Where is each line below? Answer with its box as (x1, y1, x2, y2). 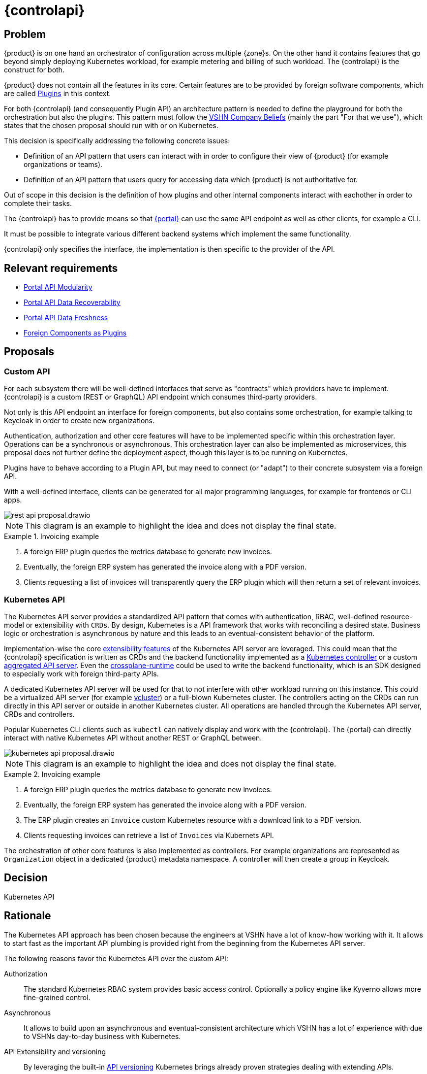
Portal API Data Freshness (24, 313, 108, 322)
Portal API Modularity (24, 283, 92, 292)
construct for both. (4, 66, 64, 74)
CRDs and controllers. (4, 709, 75, 718)
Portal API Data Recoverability (24, 298, 121, 307)
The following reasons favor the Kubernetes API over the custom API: (4, 954, 228, 963)
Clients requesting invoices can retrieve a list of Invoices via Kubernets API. (24, 831, 274, 839)
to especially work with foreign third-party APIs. (4, 669, 159, 678)
